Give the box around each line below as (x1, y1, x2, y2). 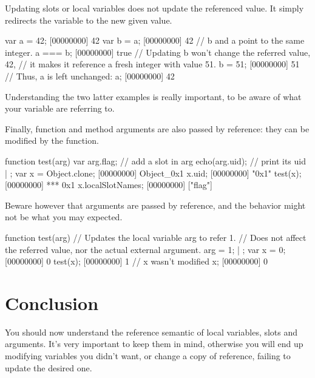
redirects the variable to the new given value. (5, 13, 172, 26)
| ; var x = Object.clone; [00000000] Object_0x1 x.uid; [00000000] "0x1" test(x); (5, 166, 302, 179)
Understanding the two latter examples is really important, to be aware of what (5, 90, 302, 103)
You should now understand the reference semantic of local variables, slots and (5, 325, 298, 338)
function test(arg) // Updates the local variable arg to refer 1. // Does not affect (5, 231, 307, 243)
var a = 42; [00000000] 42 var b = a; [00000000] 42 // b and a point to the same (5, 34, 305, 47)
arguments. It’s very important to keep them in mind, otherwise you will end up (5, 337, 303, 350)
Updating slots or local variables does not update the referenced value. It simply (5, 2, 304, 14)
